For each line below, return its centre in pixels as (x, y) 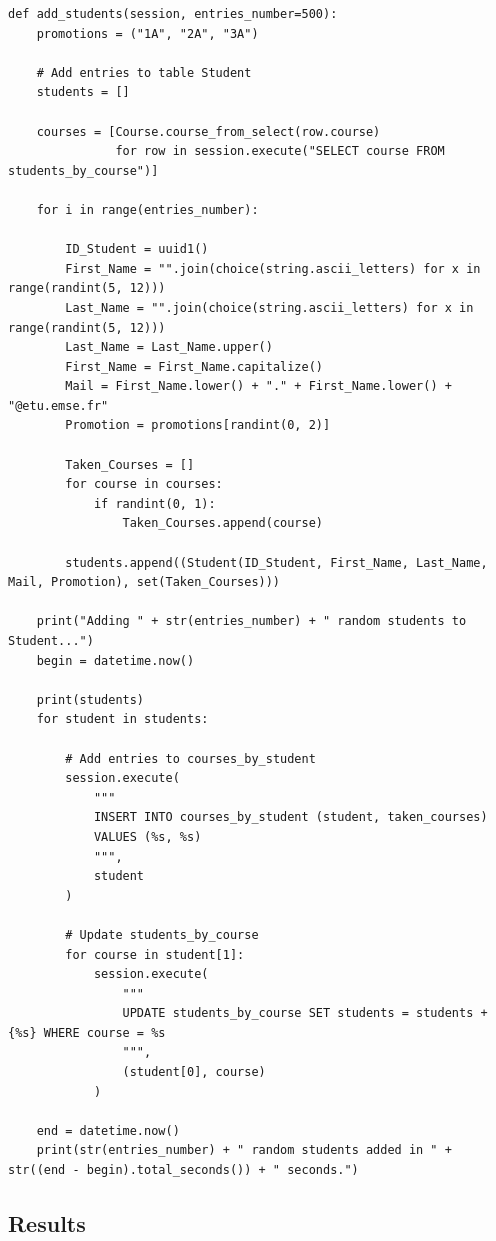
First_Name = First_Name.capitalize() (194, 366)
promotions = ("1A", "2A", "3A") (147, 33)
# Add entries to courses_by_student (190, 758)
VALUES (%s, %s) (147, 836)
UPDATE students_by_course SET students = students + (305, 1013)
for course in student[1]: (155, 954)
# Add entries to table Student (144, 72)
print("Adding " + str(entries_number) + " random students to (251, 621)
